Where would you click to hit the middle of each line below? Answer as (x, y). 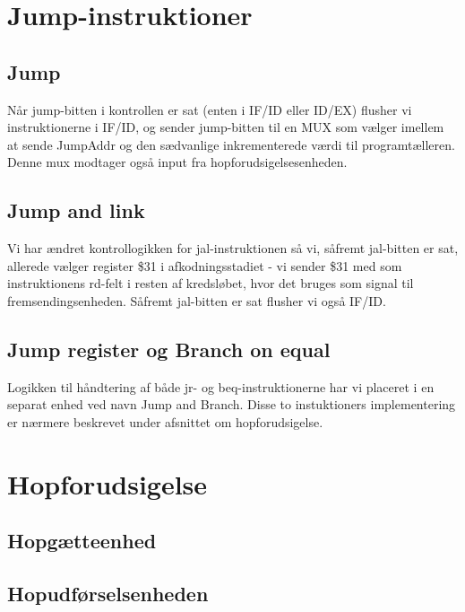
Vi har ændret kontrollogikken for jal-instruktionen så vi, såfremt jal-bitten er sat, (233, 248)
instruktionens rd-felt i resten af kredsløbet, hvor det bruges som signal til (211, 283)
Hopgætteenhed (82, 541)
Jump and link (76, 210)
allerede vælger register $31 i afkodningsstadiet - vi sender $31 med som (205, 265)
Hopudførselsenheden (108, 594)
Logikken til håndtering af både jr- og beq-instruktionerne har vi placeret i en (221, 386)
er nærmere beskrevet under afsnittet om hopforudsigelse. (165, 421)
